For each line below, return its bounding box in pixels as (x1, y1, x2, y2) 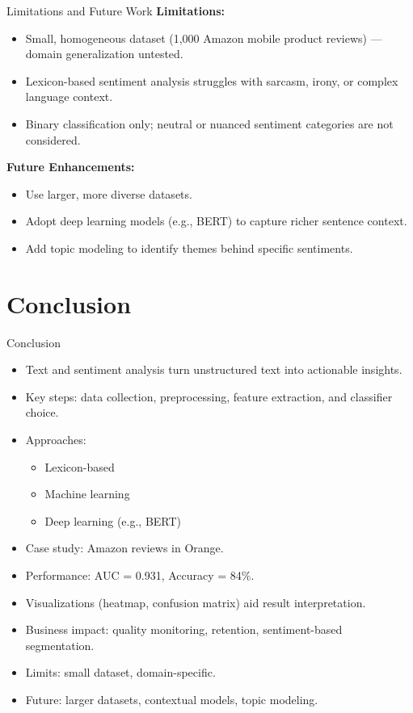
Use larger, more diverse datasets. (25, 185, 192, 202)
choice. (25, 404, 59, 421)
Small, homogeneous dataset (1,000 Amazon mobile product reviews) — (25, 29, 382, 46)
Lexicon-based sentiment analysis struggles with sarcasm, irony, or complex (25, 72, 398, 89)
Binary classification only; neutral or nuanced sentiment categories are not (25, 115, 394, 132)
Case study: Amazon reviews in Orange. (25, 539, 224, 556)
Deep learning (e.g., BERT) (44, 512, 182, 529)
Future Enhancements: (6, 158, 135, 175)
